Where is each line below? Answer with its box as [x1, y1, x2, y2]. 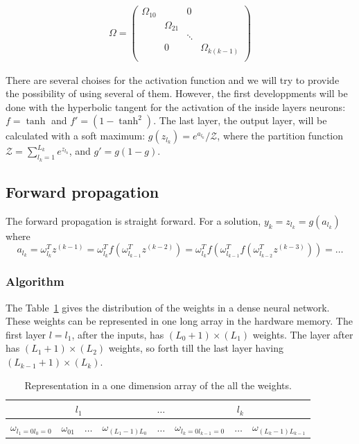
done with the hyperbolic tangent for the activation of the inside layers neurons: [6, 99, 346, 114]
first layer [6, 327, 46, 341]
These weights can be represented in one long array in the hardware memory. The [6, 314, 353, 328]
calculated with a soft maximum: [6, 128, 146, 143]
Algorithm [6, 273, 64, 290]
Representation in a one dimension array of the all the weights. [24, 377, 292, 392]
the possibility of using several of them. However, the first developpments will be [6, 86, 348, 101]
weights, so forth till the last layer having [108, 341, 284, 355]
